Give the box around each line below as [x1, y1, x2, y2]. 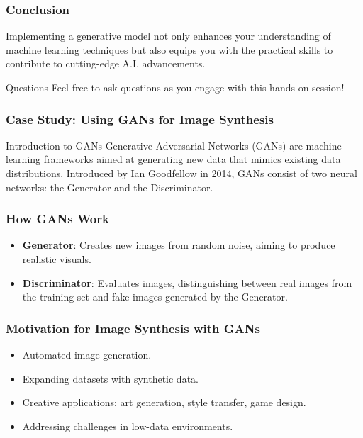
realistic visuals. [22, 252, 91, 266]
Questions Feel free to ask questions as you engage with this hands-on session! [6, 80, 345, 94]
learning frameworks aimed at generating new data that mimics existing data [6, 152, 341, 167]
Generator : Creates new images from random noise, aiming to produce [22, 237, 335, 252]
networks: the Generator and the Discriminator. [6, 179, 213, 194]
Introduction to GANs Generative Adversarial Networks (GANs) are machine [6, 137, 342, 152]
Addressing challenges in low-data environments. [22, 418, 233, 433]
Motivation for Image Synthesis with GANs [6, 319, 260, 337]
